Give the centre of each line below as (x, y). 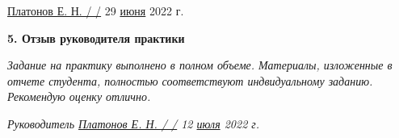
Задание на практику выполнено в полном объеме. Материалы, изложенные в (200, 65)
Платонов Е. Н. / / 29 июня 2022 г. (96, 10)
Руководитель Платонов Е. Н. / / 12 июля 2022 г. (134, 123)
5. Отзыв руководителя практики (96, 38)
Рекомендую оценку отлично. (79, 96)
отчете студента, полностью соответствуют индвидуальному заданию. (190, 80)
